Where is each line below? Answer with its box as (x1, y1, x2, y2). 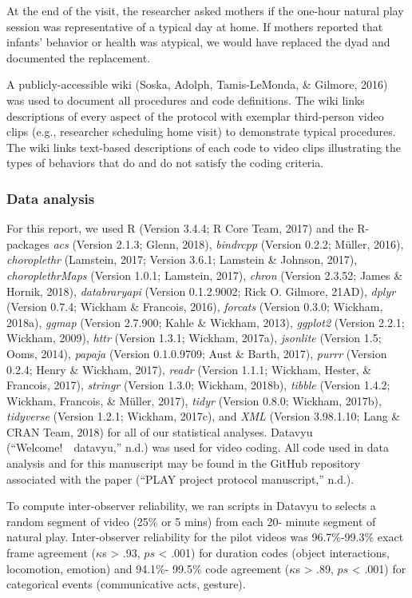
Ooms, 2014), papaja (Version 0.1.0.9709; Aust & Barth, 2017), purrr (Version (6, 345, 387, 361)
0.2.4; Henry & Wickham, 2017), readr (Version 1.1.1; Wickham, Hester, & (6, 361, 372, 377)
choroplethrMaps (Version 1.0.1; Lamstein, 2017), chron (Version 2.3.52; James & (6, 266, 403, 283)
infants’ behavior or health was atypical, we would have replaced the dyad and (6, 34, 390, 50)
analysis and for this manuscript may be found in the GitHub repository (6, 455, 361, 472)
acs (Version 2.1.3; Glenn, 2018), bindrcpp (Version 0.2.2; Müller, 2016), (53, 235, 404, 252)
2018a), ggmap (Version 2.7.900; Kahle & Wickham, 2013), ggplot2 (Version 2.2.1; (6, 313, 405, 330)
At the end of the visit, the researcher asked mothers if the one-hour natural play (6, 2, 404, 18)
